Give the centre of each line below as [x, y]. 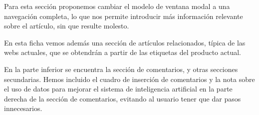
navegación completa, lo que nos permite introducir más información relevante [124, 16]
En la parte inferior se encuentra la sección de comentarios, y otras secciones [121, 69]
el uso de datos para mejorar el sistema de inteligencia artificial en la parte [118, 89]
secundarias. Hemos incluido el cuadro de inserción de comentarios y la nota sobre [129, 79]
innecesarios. [23, 108]
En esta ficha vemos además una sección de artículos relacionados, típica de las [125, 42]
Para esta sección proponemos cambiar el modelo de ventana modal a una [117, 6]
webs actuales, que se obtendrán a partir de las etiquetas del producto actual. [123, 52]
